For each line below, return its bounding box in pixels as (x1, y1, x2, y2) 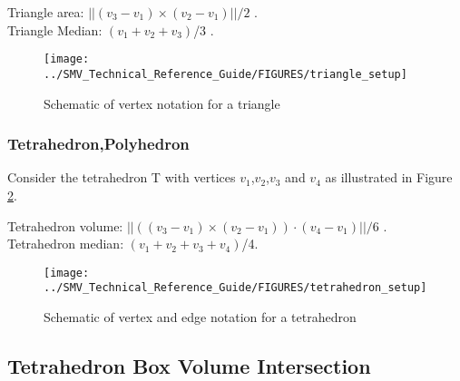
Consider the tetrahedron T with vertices (7, 168, 236, 187)
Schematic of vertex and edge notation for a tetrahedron (44, 308, 357, 326)
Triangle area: (7, 3, 84, 21)
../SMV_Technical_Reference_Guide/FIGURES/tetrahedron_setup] (44, 281, 427, 295)
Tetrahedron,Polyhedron (7, 132, 190, 155)
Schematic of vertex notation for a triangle (44, 93, 280, 112)
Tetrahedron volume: (7, 216, 123, 235)
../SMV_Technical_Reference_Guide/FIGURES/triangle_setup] (44, 67, 407, 81)
